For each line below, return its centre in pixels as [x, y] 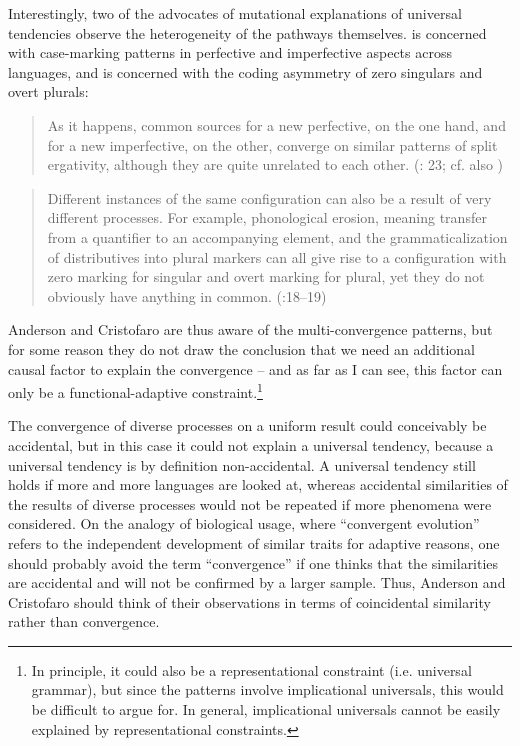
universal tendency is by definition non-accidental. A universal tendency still [242, 464]
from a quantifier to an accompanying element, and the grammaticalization [277, 236]
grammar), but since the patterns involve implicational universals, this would [267, 689]
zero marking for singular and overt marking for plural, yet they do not [266, 276]
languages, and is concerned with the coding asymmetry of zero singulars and [245, 71]
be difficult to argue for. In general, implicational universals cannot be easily [266, 709]
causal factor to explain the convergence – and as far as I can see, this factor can [255, 368]
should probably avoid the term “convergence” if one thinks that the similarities [253, 562]
